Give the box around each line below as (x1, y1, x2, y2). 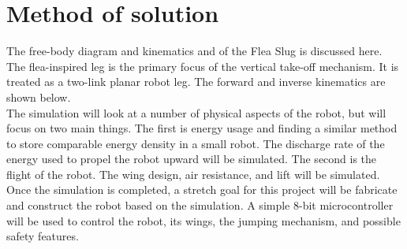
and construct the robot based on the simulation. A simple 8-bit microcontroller (6, 197, 394, 214)
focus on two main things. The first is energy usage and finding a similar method (6, 120, 398, 136)
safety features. (6, 228, 79, 244)
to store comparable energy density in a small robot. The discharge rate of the (6, 135, 385, 151)
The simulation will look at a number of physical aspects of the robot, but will (6, 104, 386, 121)
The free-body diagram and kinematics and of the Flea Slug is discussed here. (6, 43, 383, 59)
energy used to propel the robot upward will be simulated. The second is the (6, 151, 377, 167)
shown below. (6, 88, 71, 105)
